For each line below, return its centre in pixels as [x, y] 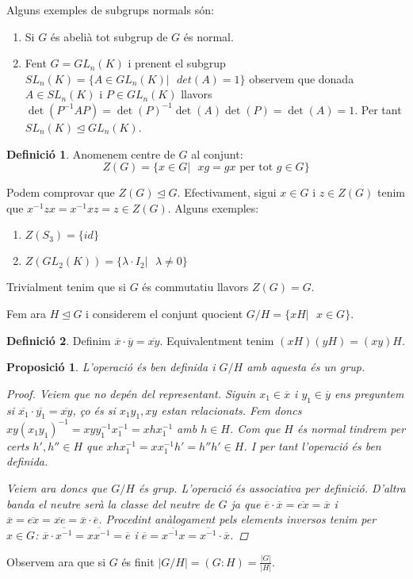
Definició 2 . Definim [59, 340]
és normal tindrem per [351, 428]
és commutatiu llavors [195, 287]
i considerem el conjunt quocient [164, 313]
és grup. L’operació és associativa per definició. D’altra [272, 488]
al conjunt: [217, 153]
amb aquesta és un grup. [306, 367]
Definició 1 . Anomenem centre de [91, 153]
